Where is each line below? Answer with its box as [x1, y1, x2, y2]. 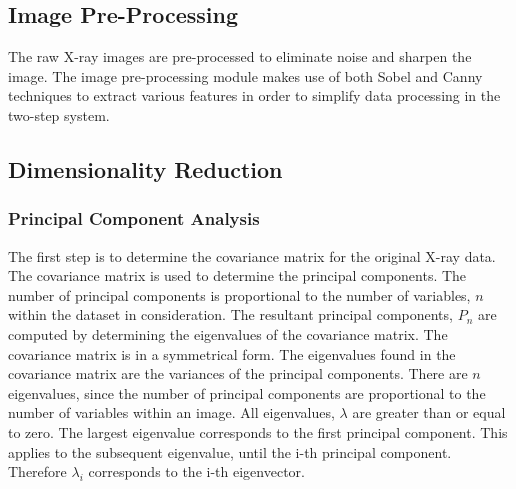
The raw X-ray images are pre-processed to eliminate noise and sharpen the [8, 46, 472, 67]
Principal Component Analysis [8, 206, 260, 231]
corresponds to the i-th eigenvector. [88, 461, 305, 482]
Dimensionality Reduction [8, 153, 283, 184]
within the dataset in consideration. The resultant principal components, [8, 304, 453, 325]
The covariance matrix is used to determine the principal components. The [8, 265, 467, 286]
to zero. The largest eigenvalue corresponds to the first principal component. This [8, 421, 508, 442]
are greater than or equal [352, 402, 506, 423]
